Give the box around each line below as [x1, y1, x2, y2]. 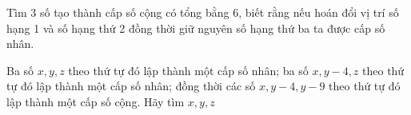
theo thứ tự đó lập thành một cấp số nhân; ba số [68, 61, 309, 78]
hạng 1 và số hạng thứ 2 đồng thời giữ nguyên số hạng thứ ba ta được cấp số [6, 19, 385, 36]
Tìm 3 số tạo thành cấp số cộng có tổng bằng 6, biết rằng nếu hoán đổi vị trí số [6, 4, 399, 20]
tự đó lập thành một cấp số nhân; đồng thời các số [6, 77, 256, 94]
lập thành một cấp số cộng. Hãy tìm [6, 93, 185, 109]
